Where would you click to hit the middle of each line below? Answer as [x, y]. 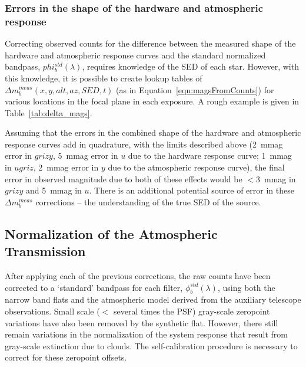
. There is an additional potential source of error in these [192, 190]
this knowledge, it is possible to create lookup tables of [104, 78]
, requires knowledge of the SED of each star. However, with [190, 66]
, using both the [246, 287]
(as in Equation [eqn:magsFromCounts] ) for [195, 89]
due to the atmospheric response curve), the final [196, 167]
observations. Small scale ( [52, 311]
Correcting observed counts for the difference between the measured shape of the [150, 43]
